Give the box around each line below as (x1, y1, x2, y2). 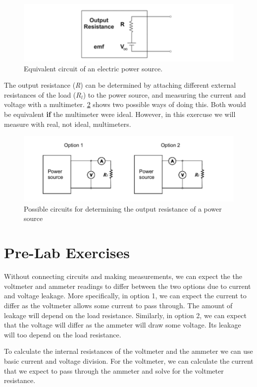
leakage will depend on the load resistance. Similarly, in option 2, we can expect (4, 310, 247, 320)
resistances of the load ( (4, 89, 76, 100)
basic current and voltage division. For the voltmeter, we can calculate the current (4, 355, 254, 366)
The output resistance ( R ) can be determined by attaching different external (4, 80, 236, 90)
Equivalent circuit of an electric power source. (24, 63, 163, 73)
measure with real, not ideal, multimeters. (4, 118, 131, 129)
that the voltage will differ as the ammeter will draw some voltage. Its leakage (4, 320, 241, 330)
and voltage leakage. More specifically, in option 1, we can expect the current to (4, 290, 247, 301)
